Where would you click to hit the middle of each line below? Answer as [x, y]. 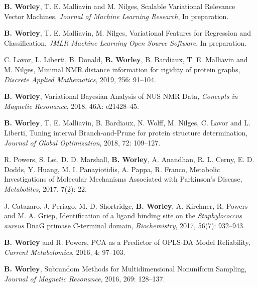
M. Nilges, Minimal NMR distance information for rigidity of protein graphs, [122, 69]
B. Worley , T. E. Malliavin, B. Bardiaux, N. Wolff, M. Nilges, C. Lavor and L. [127, 123]
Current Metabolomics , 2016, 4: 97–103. [65, 252]
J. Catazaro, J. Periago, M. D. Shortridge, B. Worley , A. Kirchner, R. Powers [126, 205]
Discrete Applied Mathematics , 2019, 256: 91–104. [80, 79]
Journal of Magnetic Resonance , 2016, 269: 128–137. [85, 279]
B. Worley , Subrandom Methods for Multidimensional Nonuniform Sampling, [125, 269]
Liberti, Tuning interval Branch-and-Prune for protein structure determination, [126, 132]
